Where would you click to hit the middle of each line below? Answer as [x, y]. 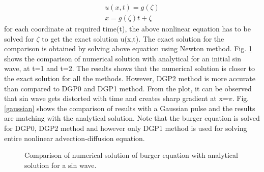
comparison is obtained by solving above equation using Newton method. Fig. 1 [128, 48]
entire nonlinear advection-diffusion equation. [75, 138]
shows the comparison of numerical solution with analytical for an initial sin [123, 58]
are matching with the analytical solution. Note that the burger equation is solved [132, 118]
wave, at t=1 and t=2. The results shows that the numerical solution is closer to [129, 68]
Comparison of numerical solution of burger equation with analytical [131, 155]
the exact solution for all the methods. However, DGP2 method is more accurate [130, 78]
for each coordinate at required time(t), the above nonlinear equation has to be [127, 29]
